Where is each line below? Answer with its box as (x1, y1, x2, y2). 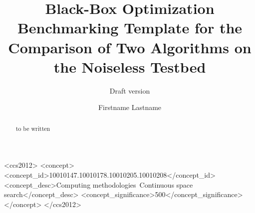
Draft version (109, 85, 150, 96)
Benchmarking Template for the (17, 17, 243, 38)
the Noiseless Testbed (53, 56, 206, 77)
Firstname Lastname (98, 102, 162, 112)
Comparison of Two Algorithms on (8, 37, 252, 57)
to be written (15, 124, 50, 132)
